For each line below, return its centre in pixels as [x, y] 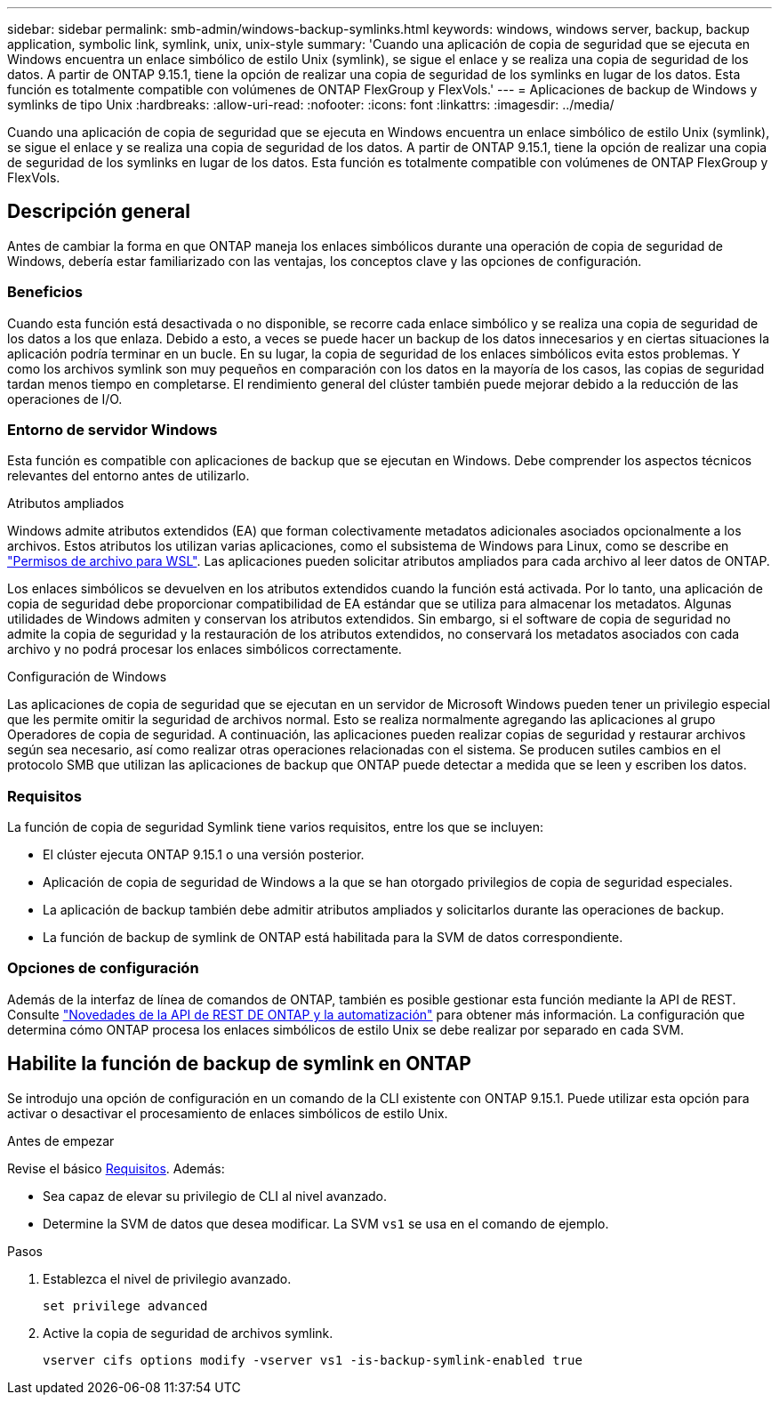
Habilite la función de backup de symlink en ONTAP [239, 1064]
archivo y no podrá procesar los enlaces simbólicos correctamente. [205, 649]
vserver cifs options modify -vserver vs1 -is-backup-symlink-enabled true [313, 1360]
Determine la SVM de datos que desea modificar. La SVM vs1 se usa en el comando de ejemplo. [326, 1223]
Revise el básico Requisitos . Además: [116, 1168]
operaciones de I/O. [65, 399]
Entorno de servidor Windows [112, 429]
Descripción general [99, 212]
